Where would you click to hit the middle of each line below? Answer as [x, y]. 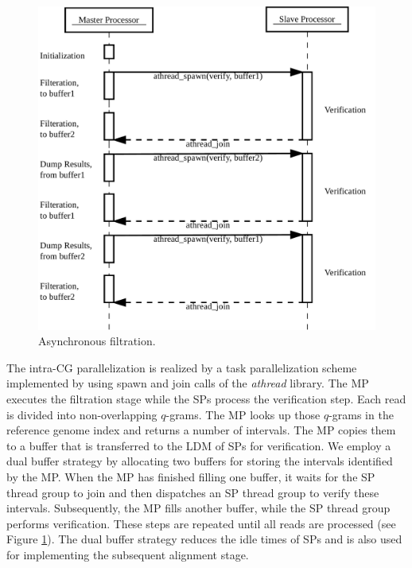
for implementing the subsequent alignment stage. [128, 554]
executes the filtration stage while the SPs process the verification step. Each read [206, 398]
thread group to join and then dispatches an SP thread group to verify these [193, 492]
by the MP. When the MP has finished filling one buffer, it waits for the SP [191, 476]
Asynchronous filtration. [97, 341]
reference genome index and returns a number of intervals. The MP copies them [201, 430]
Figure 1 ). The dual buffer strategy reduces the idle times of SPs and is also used [204, 539]
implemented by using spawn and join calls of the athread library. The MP [188, 383]
